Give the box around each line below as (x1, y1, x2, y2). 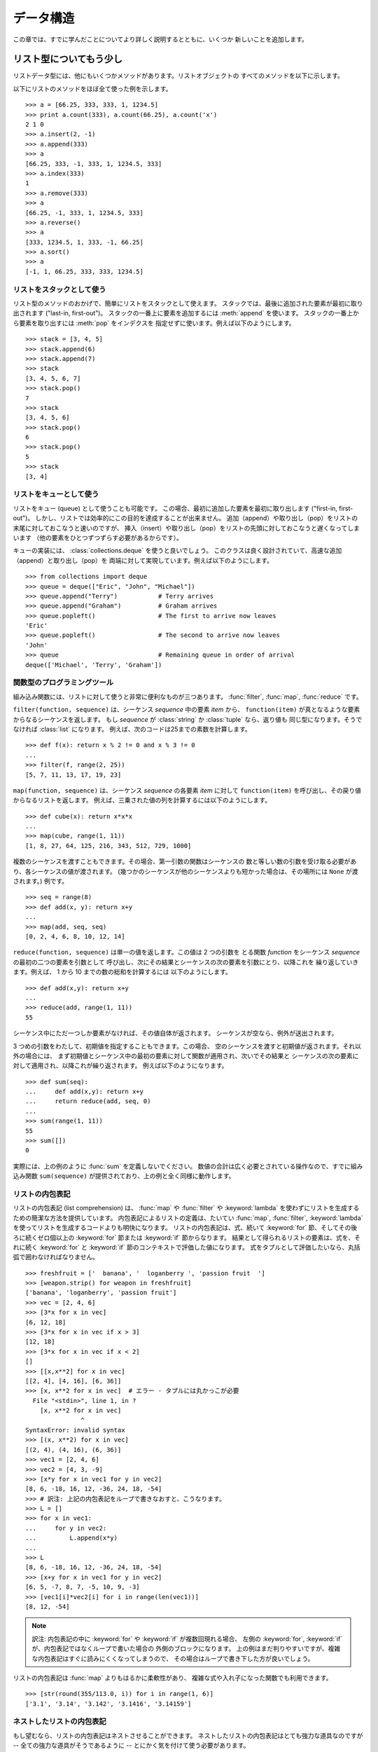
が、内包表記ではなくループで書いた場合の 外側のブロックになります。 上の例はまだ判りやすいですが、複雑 (31, 1644, 341, 1653)
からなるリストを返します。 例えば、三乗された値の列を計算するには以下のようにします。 (13, 796, 272, 805)
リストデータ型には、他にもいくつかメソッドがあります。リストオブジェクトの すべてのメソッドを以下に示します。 (13, 71, 344, 80)
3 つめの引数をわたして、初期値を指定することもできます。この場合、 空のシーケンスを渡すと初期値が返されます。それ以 (13, 1041, 362, 1050)
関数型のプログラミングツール (13, 678, 114, 687)
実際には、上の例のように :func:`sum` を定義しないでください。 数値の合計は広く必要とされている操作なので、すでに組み (13, 1162, 363, 1170)
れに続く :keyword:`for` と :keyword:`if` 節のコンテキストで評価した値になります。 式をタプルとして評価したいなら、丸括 (13, 1243, 360, 1251)
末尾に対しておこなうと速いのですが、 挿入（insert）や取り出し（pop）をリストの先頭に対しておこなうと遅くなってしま (13, 523, 360, 532)
